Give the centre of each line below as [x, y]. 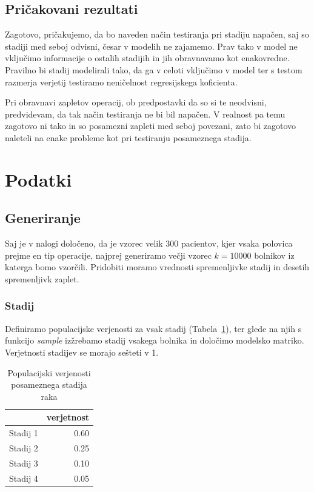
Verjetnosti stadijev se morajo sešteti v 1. [82, 352]
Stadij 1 [24, 433]
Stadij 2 [24, 447]
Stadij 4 [24, 478]
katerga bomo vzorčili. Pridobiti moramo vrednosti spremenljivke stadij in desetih [157, 267]
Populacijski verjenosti [49, 372]
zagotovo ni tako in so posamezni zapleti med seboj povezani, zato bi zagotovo [151, 126]
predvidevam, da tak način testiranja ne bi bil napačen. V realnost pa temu [145, 114]
